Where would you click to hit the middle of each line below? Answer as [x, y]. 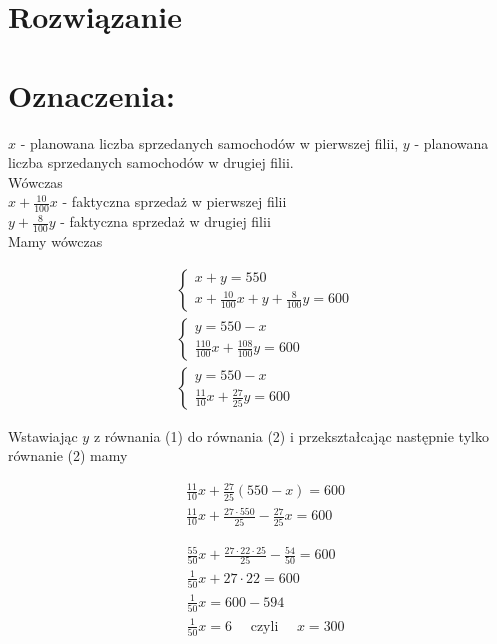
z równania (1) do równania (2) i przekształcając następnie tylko [291, 435]
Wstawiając [43, 435]
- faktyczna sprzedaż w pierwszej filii [174, 201]
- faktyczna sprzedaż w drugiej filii [165, 221]
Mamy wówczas [55, 240]
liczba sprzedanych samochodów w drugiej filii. [151, 162]
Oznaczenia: [91, 94]
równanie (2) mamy [68, 455]
